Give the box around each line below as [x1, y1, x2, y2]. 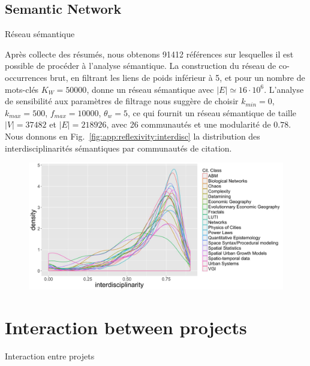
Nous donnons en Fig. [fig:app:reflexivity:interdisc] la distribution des [5, 129, 260, 142]
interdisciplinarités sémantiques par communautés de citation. [5, 141, 232, 154]
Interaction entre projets [5, 349, 95, 362]
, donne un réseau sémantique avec [86, 83, 214, 95]
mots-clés [5, 83, 39, 95]
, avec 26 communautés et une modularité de [106, 118, 271, 131]
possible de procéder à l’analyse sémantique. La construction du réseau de [5, 59, 276, 72]
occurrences [5, 71, 47, 83]
